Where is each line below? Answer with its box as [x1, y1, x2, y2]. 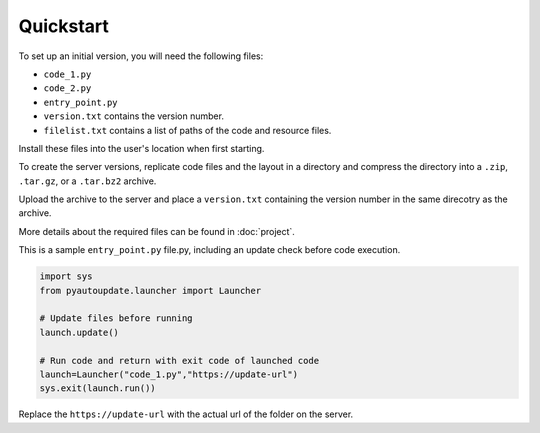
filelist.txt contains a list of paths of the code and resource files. [43, 124, 332, 136]
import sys [39, 271, 93, 282]
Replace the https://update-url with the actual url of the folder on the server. [18, 408, 354, 420]
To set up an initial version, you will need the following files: [18, 50, 264, 62]
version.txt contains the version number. [43, 110, 225, 122]
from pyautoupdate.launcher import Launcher [39, 285, 262, 296]
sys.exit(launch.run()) [39, 383, 157, 394]
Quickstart [18, 15, 110, 37]
